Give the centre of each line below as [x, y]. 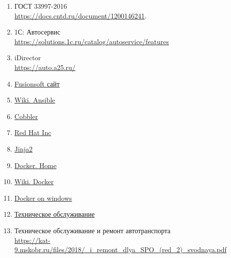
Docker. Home [35, 165]
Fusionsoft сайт [37, 83]
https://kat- [32, 240]
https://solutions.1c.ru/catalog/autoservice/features [92, 41]
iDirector [28, 58]
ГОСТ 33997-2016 [41, 6]
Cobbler [26, 116]
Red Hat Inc [33, 132]
